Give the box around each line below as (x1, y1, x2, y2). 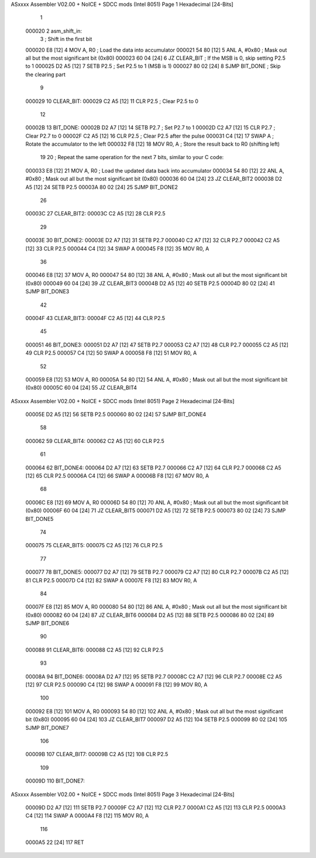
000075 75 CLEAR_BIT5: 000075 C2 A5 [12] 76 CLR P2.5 (25, 542, 163, 549)
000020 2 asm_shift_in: (25, 27, 82, 35)
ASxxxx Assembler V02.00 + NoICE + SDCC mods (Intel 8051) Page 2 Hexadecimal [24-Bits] (11, 397, 235, 404)
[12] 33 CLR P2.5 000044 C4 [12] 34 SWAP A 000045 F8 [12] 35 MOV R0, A (25, 245, 209, 252)
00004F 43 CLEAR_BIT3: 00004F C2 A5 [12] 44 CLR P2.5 (25, 314, 166, 321)
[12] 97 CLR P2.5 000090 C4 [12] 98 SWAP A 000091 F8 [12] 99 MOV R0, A (25, 681, 208, 688)
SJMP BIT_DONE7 (25, 724, 70, 731)
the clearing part (25, 71, 66, 78)
